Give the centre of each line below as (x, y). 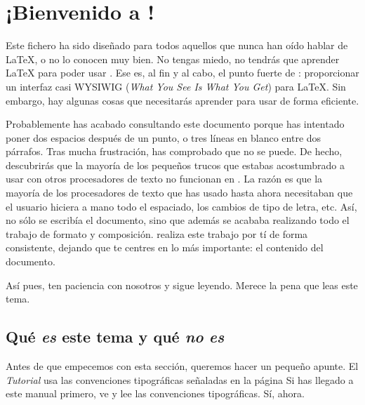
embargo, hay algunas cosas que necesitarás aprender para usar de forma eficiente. (182, 100)
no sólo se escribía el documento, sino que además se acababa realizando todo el (178, 220)
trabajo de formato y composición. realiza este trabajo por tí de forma (157, 233)
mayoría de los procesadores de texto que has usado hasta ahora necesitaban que (179, 193)
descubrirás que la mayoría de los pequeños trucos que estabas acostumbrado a (175, 165)
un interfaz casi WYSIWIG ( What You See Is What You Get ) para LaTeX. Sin (176, 86)
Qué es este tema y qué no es (115, 337)
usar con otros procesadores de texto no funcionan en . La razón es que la (164, 179)
